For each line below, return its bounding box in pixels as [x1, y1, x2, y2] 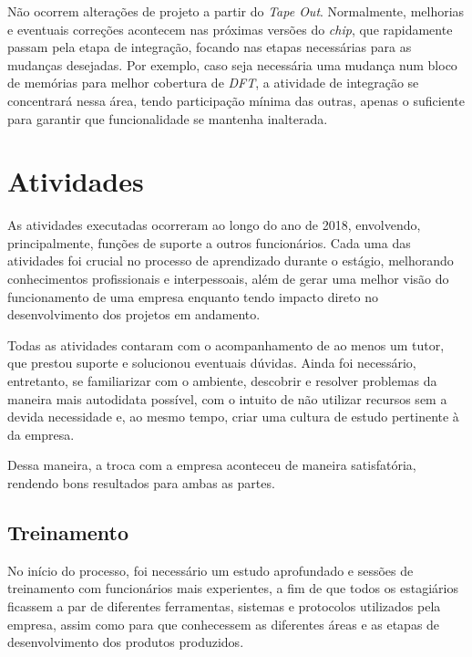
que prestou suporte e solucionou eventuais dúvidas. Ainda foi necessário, [7, 353, 416, 372]
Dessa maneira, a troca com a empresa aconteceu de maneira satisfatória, [7, 455, 416, 474]
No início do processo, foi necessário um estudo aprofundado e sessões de [7, 560, 414, 579]
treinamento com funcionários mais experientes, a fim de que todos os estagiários [7, 579, 458, 598]
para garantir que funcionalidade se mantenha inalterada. [7, 109, 328, 128]
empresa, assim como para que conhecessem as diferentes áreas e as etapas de [7, 614, 440, 633]
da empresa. [7, 424, 75, 443]
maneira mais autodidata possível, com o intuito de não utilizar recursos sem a [7, 389, 447, 408]
